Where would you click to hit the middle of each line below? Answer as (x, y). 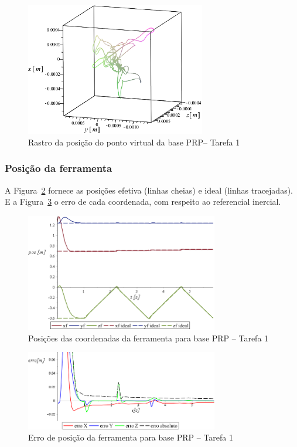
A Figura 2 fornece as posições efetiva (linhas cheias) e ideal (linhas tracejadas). (149, 190)
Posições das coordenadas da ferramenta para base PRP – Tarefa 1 (148, 338)
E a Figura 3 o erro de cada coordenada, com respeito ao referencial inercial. (143, 202)
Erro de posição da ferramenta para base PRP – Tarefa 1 (131, 437)
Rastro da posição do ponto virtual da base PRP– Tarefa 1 (134, 142)
